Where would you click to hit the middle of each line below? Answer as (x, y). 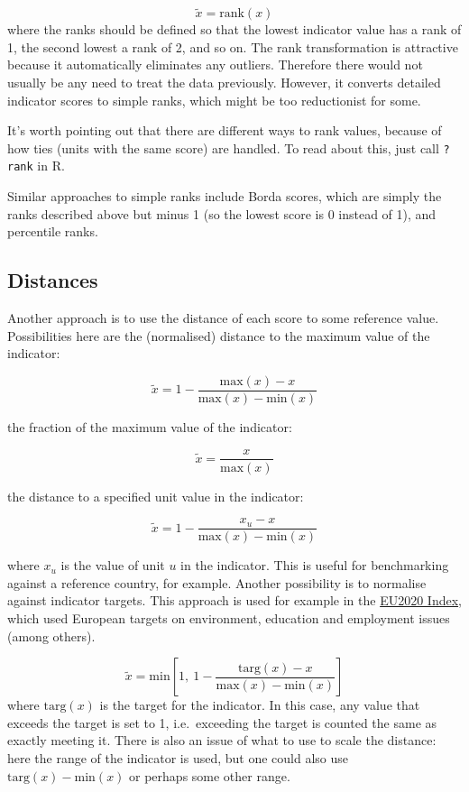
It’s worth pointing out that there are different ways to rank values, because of (225, 130)
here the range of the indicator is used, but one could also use (178, 757)
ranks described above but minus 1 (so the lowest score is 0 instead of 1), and (222, 213)
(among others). (51, 635)
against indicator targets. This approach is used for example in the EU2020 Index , (234, 600)
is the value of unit (113, 565)
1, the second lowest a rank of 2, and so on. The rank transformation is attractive (233, 46)
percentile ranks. (53, 231)
